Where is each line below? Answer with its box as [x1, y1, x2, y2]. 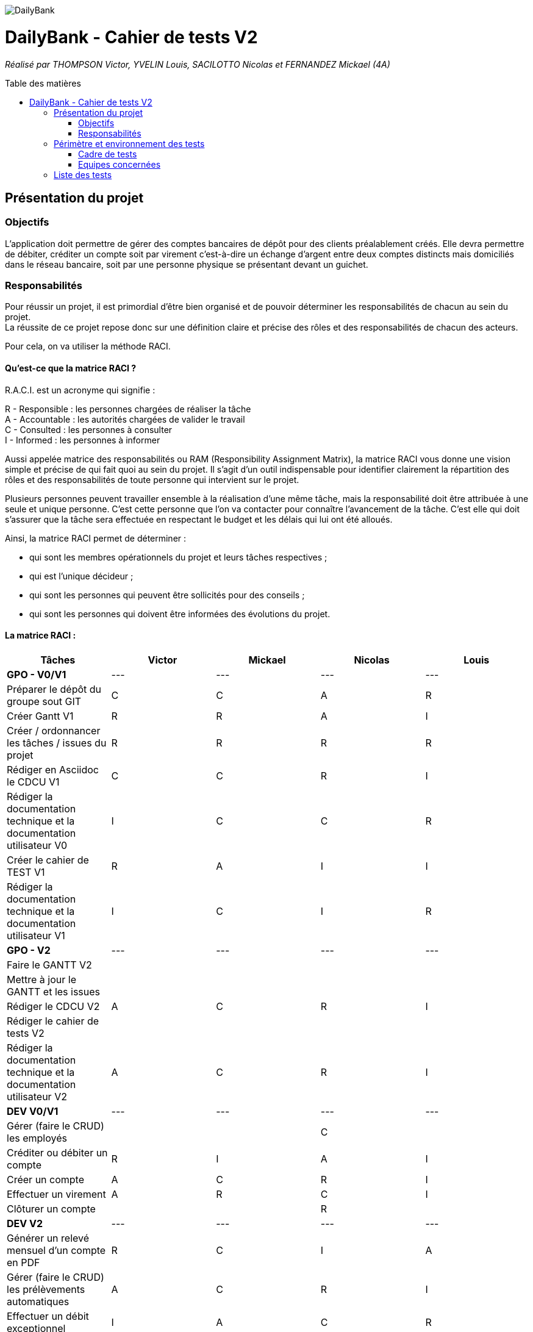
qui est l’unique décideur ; [29, 570, 134, 581]
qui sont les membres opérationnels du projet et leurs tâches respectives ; [29, 551, 327, 562]
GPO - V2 [7, 944, 51, 956]
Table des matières [5, 77, 81, 88]
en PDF [7, 1256, 40, 1269]
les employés [7, 1131, 67, 1144]
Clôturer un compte [7, 1202, 96, 1215]
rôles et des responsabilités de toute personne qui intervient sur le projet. [5, 474, 299, 485]
